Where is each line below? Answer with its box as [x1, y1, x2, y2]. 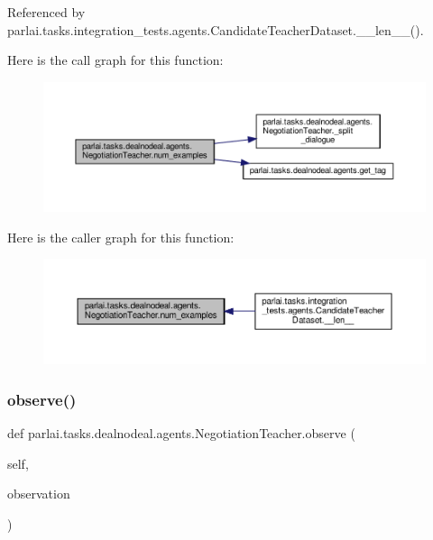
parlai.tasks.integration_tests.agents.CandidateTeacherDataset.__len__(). [7, 20, 424, 39]
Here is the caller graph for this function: [7, 227, 235, 246]
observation [7, 484, 70, 503]
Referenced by [7, 3, 86, 21]
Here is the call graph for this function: [7, 50, 224, 69]
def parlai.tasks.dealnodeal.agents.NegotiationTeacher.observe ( [7, 424, 355, 443]
